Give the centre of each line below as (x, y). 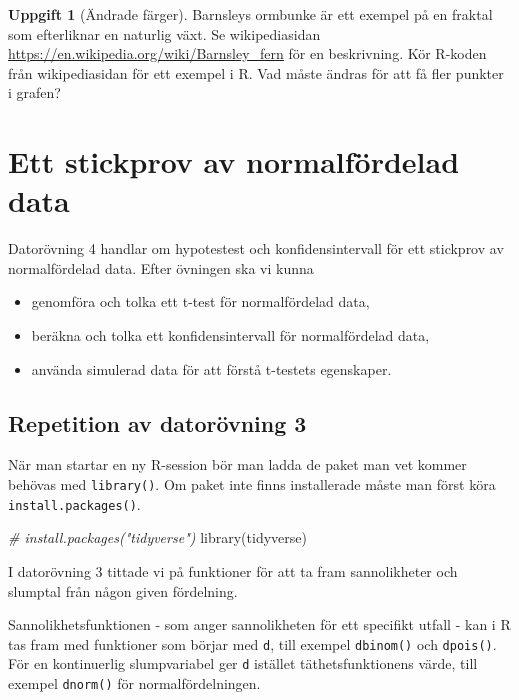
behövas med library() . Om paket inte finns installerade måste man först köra (252, 484)
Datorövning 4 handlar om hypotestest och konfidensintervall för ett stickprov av (256, 248)
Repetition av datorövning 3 (157, 422)
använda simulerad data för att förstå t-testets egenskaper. (211, 368)
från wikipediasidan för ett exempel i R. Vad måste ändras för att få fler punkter (256, 72)
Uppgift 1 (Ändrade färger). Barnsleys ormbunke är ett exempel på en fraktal (250, 14)
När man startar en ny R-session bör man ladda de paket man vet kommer (237, 464)
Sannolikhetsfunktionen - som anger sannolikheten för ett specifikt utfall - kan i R (259, 624)
